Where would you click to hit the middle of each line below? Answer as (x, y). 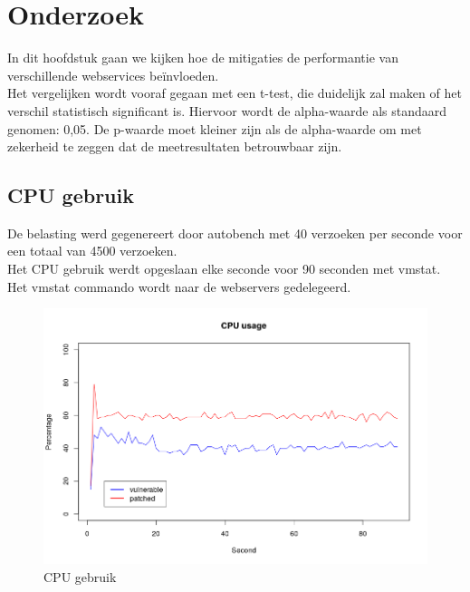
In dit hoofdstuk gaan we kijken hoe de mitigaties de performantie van (203, 58)
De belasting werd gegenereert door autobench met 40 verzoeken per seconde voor (235, 233)
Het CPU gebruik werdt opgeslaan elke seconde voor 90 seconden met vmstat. (224, 269)
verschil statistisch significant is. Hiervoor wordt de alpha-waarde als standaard (227, 110)
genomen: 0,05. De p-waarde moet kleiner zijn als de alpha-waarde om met (215, 128)
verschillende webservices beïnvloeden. (113, 75)
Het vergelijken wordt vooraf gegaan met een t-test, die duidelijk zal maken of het (235, 93)
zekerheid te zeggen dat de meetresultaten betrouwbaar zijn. (175, 146)
